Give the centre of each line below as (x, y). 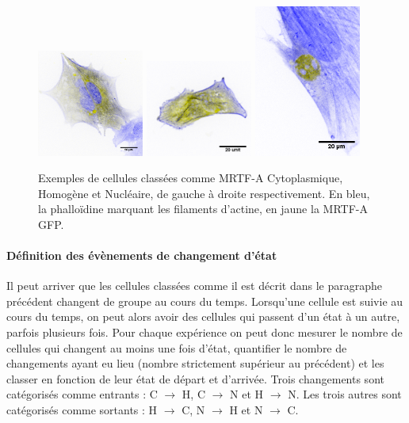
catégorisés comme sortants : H (82, 410)
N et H (247, 394)
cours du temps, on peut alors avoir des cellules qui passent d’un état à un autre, (203, 316)
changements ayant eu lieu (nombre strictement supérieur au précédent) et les (195, 363)
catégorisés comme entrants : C (82, 394)
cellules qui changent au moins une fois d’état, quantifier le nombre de (177, 347)
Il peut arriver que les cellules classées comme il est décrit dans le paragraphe (194, 286)
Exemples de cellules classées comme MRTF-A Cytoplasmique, (191, 178)
